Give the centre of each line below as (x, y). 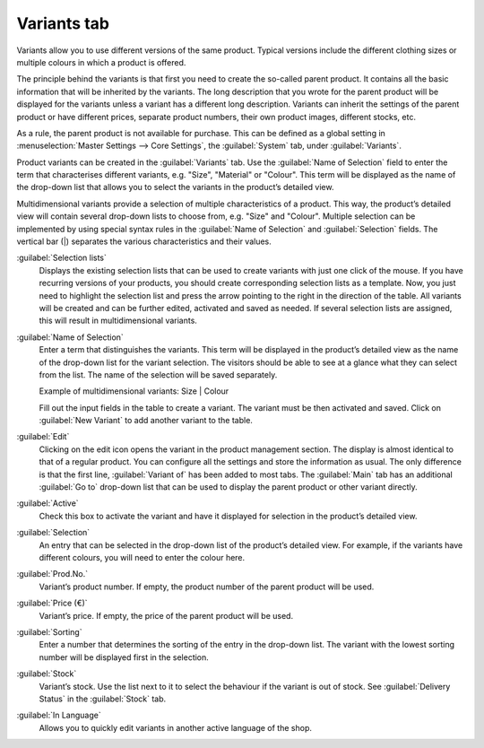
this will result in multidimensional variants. (118, 321)
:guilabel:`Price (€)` (52, 603)
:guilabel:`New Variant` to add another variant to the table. (146, 421)
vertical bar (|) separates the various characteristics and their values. (144, 241)
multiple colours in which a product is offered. (101, 62)
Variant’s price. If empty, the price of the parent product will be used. (166, 615)
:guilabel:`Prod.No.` (52, 574)
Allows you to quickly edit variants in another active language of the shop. (176, 727)
